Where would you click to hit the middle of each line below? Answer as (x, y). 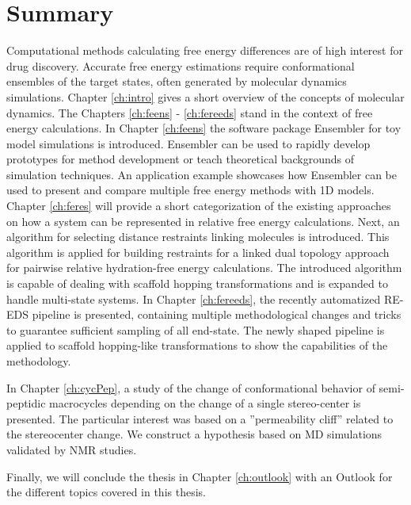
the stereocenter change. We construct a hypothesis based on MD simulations (194, 434)
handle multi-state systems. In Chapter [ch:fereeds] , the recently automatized (194, 298)
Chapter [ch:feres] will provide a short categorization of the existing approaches (199, 206)
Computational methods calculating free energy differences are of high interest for (205, 50)
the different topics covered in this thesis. (106, 492)
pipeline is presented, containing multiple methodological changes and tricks (217, 314)
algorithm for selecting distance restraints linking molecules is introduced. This (198, 237)
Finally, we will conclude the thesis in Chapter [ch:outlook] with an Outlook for (200, 476)
